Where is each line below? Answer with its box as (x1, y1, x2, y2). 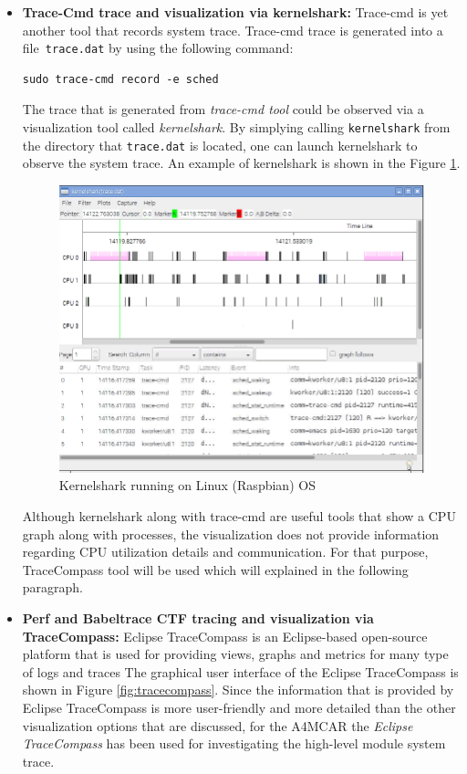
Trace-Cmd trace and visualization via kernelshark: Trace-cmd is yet (22, 3, 449, 21)
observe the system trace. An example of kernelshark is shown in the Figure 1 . (22, 153, 461, 173)
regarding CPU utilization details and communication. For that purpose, (22, 542, 429, 561)
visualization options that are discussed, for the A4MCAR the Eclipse (22, 716, 413, 735)
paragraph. (22, 578, 84, 597)
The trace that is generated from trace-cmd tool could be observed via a (22, 99, 424, 119)
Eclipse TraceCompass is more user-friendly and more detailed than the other (22, 697, 456, 716)
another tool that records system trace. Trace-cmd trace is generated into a (22, 20, 443, 39)
